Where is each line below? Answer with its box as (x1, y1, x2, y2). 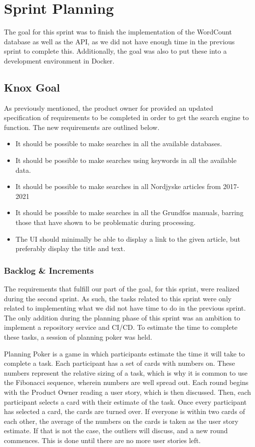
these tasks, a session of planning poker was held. (4, 332, 152, 342)
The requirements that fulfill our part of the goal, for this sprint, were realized (4, 284, 240, 294)
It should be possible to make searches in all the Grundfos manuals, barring (15, 207, 244, 218)
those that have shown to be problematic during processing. (15, 217, 196, 227)
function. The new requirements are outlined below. (4, 122, 160, 132)
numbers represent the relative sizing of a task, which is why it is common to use (4, 367, 248, 378)
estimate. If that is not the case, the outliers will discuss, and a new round (4, 425, 228, 436)
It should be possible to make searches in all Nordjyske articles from (15, 181, 221, 192)
